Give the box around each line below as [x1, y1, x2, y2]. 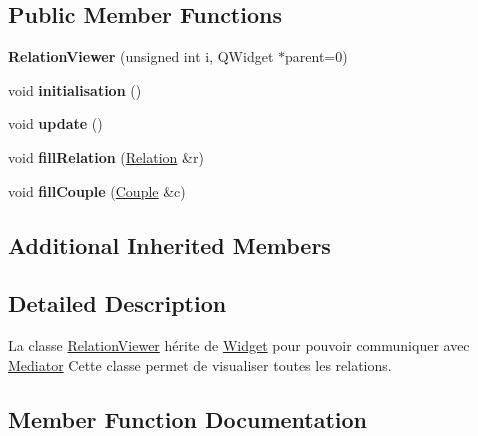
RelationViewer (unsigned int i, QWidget [8, 46, 274, 67]
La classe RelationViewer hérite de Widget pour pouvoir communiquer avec [8, 335, 470, 356]
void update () [8, 113, 103, 134]
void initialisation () [8, 79, 142, 100]
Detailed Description [8, 288, 227, 319]
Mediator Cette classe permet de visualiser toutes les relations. [8, 354, 392, 375]
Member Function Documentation [8, 403, 368, 434]
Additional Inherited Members [8, 229, 331, 260]
